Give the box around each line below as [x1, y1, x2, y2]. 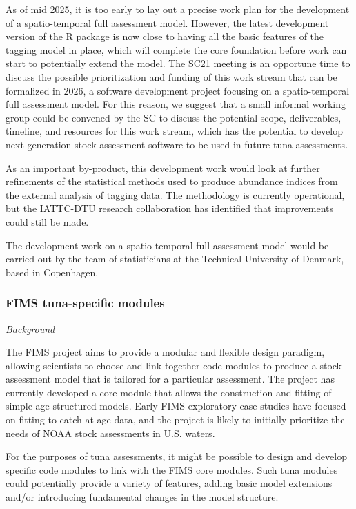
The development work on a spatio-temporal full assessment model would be [6, 238, 329, 252]
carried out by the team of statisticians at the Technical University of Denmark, [6, 251, 344, 266]
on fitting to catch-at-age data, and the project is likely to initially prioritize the [6, 412, 345, 427]
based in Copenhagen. [6, 265, 99, 279]
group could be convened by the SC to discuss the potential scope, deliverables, [6, 110, 342, 124]
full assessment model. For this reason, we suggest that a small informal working [6, 97, 346, 111]
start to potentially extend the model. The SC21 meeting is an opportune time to [6, 56, 350, 70]
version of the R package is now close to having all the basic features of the [6, 29, 324, 44]
